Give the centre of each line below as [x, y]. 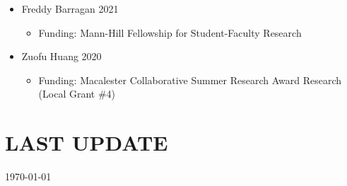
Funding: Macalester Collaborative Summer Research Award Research [190, 80]
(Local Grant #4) [77, 94]
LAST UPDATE [87, 143]
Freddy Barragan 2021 [70, 8]
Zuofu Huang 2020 [61, 56]
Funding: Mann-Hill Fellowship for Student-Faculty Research [170, 32]
